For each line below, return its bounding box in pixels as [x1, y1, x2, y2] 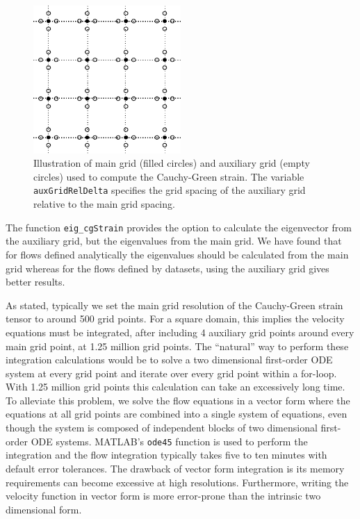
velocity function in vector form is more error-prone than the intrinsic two [6, 488, 321, 503]
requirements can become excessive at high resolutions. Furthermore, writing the [6, 475, 349, 489]
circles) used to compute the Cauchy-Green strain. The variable [33, 169, 304, 183]
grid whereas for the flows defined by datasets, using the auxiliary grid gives [6, 261, 329, 275]
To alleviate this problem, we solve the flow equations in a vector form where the [6, 393, 350, 407]
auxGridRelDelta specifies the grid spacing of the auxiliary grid [33, 183, 306, 197]
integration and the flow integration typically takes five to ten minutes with [6, 447, 327, 462]
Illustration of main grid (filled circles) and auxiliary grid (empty [33, 156, 310, 170]
